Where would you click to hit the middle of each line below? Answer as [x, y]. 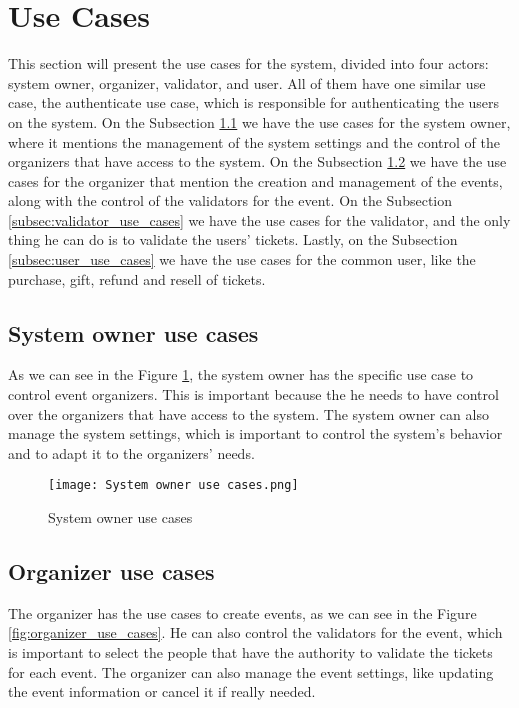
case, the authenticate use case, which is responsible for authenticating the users [254, 102]
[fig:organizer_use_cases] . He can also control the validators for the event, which [255, 632]
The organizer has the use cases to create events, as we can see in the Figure [242, 612]
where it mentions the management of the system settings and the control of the [254, 141]
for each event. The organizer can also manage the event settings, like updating [251, 671]
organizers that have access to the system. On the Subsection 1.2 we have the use [257, 161]
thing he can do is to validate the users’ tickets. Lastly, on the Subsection [233, 239]
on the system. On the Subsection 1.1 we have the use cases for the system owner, [259, 121]
